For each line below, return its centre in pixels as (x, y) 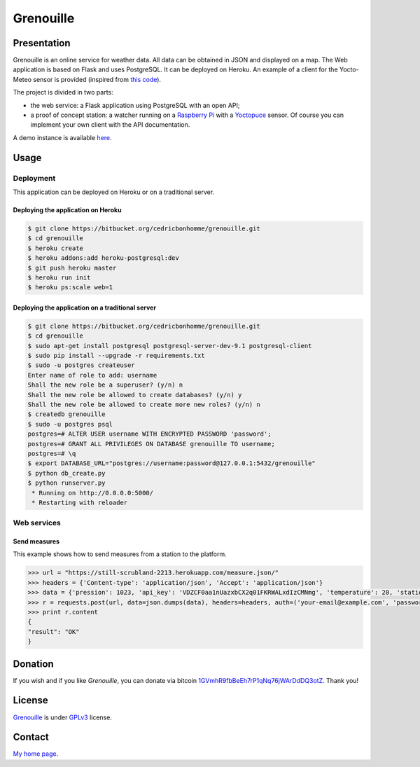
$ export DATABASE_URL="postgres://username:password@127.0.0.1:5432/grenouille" (172, 463)
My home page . (36, 754)
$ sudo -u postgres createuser (82, 365)
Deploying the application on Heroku (67, 209)
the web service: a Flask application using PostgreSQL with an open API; (135, 105)
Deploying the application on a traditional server (85, 308)
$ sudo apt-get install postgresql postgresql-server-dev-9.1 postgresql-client (170, 346)
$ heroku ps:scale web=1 (70, 288)
